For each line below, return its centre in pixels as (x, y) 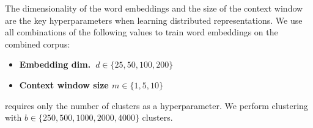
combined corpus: (38, 44)
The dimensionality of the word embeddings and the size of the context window (154, 8)
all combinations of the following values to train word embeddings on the (142, 32)
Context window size (64, 84)
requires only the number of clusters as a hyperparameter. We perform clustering (156, 105)
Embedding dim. (55, 64)
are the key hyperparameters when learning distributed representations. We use (154, 20)
